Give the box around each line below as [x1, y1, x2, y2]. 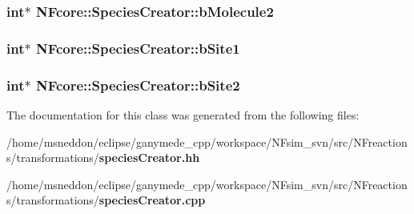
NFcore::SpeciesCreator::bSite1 [35, 38, 240, 58]
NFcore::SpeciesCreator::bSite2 [35, 75, 240, 95]
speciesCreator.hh [98, 149, 200, 166]
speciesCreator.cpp [98, 192, 206, 208]
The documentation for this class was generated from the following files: [6, 106, 360, 123]
